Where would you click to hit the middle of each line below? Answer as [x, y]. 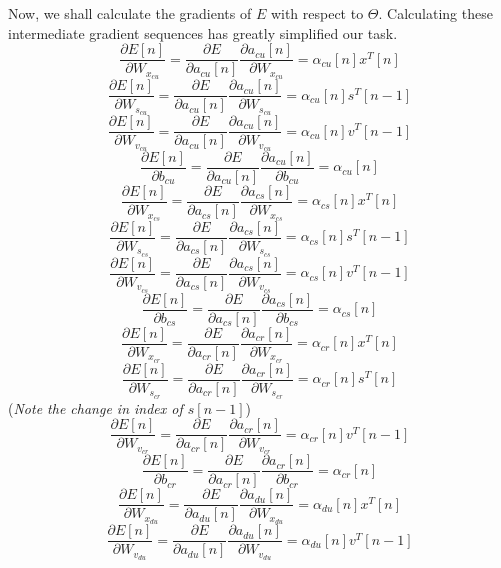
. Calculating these [435, 13]
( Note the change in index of [95, 407]
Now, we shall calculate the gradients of [130, 13]
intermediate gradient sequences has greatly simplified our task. [203, 32]
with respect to [317, 13]
